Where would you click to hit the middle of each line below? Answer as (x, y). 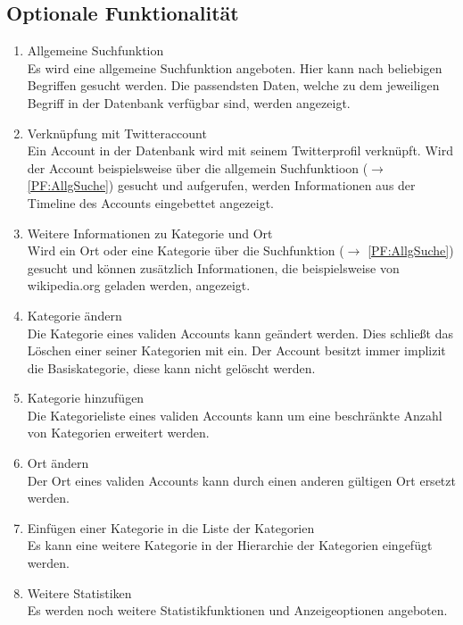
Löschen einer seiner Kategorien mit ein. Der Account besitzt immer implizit (236, 350)
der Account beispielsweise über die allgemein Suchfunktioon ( (198, 167)
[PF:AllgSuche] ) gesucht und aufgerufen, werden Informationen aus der (221, 185)
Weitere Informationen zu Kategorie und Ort (150, 233)
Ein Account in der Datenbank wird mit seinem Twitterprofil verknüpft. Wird (240, 150)
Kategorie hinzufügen (86, 398)
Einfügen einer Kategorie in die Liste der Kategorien (171, 527)
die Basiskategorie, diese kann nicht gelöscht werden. (171, 367)
